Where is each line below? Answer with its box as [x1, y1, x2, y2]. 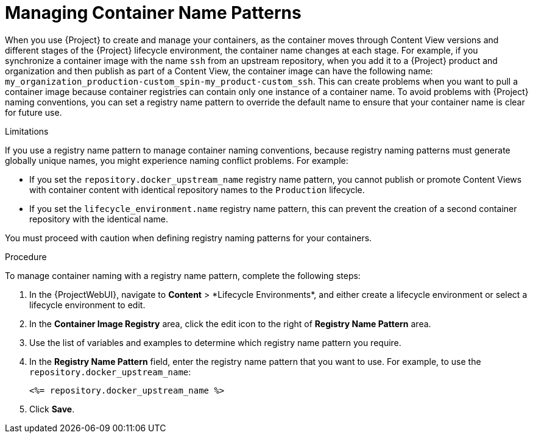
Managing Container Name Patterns [5, 2, 302, 23]
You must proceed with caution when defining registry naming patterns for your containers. [5, 232, 372, 243]
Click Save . [29, 403, 75, 414]
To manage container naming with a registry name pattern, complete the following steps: [5, 270, 361, 281]
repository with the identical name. [29, 213, 168, 224]
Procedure [5, 251, 47, 262]
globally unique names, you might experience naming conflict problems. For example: [5, 155, 348, 166]
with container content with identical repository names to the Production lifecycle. [29, 184, 365, 195]
